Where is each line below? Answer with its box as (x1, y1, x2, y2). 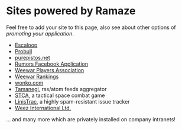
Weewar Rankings (14, 73, 59, 80)
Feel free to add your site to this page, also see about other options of (6, 24, 176, 31)
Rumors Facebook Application (14, 60, 89, 67)
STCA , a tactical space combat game (14, 92, 105, 99)
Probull (14, 47, 32, 54)
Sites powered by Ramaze (6, 4, 136, 18)
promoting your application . (6, 30, 74, 37)
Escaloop (14, 41, 38, 49)
